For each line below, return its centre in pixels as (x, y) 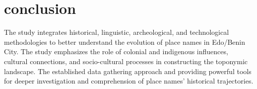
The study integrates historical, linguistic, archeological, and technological (117, 32)
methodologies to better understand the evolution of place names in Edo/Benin (125, 42)
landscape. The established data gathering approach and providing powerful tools (128, 71)
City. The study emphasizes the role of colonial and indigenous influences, (116, 51)
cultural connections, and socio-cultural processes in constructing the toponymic (126, 61)
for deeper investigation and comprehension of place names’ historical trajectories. (129, 81)
